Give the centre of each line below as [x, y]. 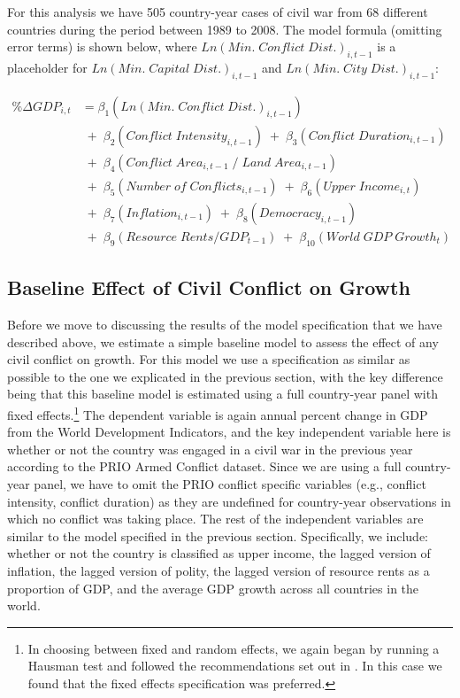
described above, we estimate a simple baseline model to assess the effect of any [223, 341]
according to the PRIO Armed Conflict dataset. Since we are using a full [204, 466]
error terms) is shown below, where [102, 47]
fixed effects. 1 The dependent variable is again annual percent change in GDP [218, 413]
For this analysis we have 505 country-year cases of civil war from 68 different [218, 12]
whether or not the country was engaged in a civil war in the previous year [210, 449]
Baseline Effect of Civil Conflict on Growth [209, 287]
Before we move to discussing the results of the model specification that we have [225, 324]
